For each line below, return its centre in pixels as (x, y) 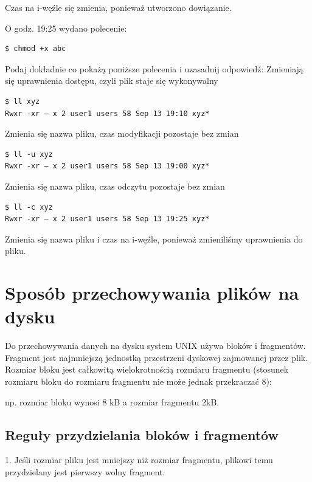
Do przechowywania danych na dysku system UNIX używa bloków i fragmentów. (155, 346)
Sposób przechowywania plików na (152, 293)
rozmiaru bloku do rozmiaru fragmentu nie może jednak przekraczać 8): (138, 381)
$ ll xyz (23, 101)
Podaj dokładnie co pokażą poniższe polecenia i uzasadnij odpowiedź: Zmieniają (154, 68)
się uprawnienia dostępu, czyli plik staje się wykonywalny (112, 81)
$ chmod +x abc (36, 49)
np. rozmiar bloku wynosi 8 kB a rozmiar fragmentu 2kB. (112, 401)
